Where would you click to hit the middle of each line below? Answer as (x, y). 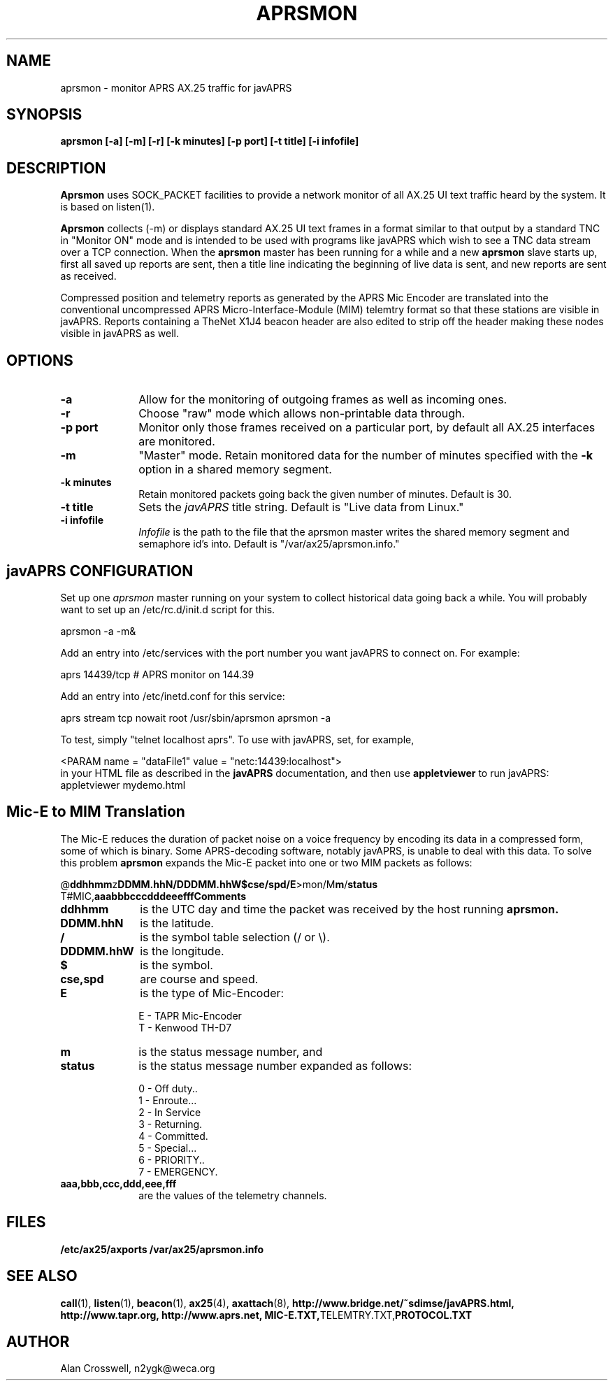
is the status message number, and (231, 1051)
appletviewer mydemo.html (123, 785)
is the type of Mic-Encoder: (212, 993)
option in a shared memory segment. (235, 470)
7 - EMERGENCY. (178, 1171)
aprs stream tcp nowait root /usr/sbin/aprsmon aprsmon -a (196, 717)
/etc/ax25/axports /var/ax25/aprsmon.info (162, 1249)
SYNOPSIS (44, 115)
